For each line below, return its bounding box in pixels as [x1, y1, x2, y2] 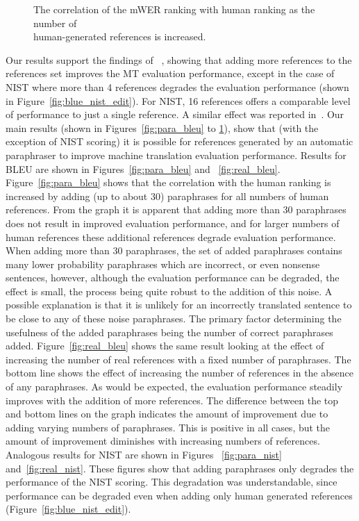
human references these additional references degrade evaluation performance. [6, 229, 336, 244]
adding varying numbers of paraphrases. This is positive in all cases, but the [6, 420, 331, 434]
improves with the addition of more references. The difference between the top [6, 392, 339, 407]
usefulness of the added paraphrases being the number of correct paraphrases [6, 324, 333, 339]
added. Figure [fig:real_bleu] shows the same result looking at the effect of [6, 338, 324, 353]
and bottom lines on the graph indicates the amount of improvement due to [6, 406, 328, 421]
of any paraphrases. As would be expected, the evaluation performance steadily [6, 379, 343, 394]
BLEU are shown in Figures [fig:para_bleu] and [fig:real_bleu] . [6, 161, 281, 176]
